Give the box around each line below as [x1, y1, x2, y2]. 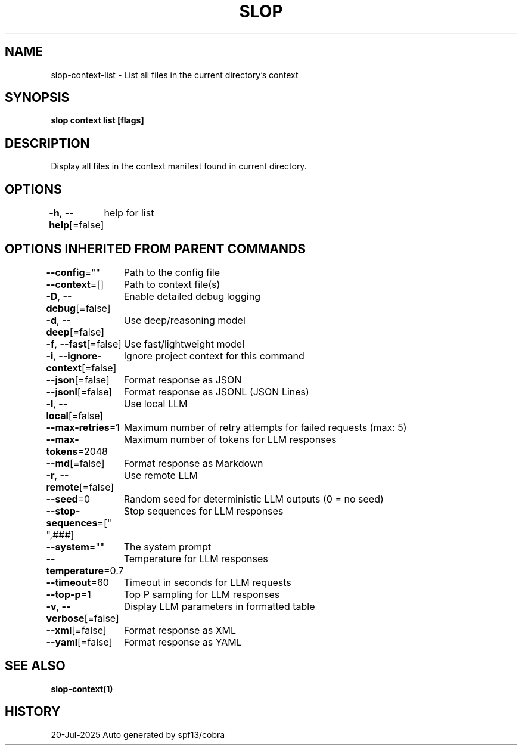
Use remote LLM [123, 469, 198, 481]
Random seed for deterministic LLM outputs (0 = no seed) [123, 492, 384, 505]
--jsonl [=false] [46, 385, 113, 398]
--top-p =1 [46, 588, 91, 600]
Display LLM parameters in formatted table [123, 600, 315, 612]
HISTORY [5, 704, 61, 720]
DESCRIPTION [5, 135, 90, 151]
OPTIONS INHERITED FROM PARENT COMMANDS [5, 241, 306, 256]
